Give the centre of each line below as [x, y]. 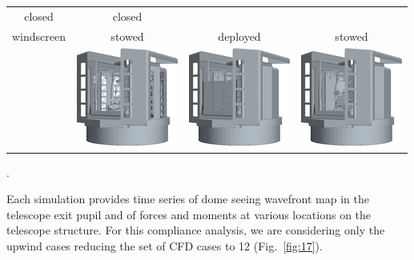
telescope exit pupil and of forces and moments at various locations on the [189, 214]
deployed [239, 36]
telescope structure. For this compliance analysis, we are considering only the [196, 230]
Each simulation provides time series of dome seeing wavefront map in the [188, 199]
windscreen [39, 36]
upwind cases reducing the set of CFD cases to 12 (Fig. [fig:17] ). [165, 245]
